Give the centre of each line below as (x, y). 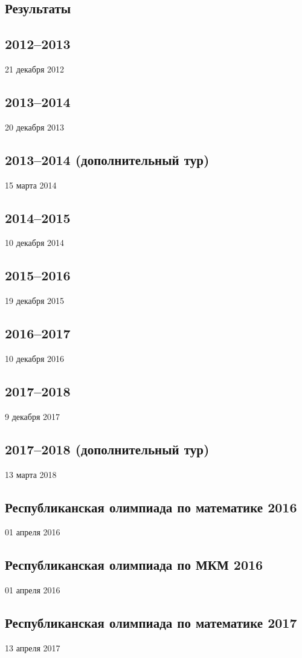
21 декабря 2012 (35, 69)
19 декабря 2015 (35, 301)
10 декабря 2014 (35, 243)
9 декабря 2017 (33, 416)
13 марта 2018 (31, 474)
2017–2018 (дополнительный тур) (107, 449)
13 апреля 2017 (33, 647)
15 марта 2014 (31, 185)
